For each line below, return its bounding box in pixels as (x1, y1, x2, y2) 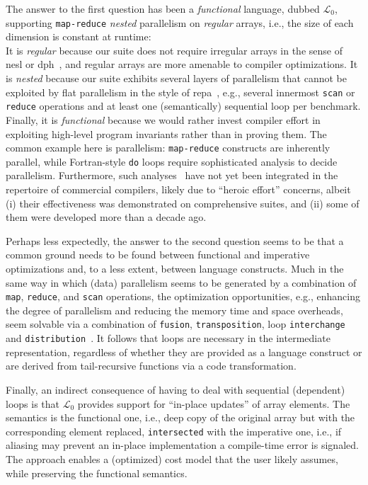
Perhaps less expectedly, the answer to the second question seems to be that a (6, 233, 344, 248)
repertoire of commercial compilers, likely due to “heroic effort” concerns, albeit (6, 182, 351, 197)
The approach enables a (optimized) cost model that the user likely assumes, (6, 451, 338, 466)
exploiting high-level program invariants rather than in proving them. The (6, 126, 327, 141)
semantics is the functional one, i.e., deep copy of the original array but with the (6, 410, 355, 425)
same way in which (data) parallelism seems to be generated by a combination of (6, 275, 357, 290)
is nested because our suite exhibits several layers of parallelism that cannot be (6, 71, 347, 86)
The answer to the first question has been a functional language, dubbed (6, 1, 320, 16)
